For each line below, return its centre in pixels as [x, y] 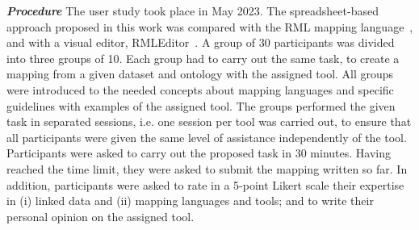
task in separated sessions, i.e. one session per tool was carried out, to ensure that [209, 121]
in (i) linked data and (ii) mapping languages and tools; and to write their [190, 201]
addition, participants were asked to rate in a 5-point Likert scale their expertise [205, 184]
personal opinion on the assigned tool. [101, 216]
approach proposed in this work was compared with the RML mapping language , [210, 26]
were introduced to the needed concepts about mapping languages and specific [200, 89]
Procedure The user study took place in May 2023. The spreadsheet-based [193, 10]
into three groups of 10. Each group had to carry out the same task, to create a [203, 58]
